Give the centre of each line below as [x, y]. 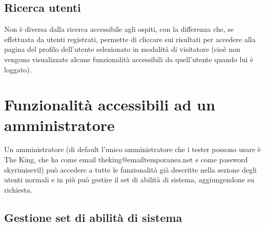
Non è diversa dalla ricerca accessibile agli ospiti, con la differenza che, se [119, 29]
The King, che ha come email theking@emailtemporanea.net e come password [126, 159]
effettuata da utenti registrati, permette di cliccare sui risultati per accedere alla [130, 39]
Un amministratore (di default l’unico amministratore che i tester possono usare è [132, 149]
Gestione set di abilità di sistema [93, 217]
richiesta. [18, 189]
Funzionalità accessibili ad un [110, 105]
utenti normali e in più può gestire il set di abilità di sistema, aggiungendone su [129, 180]
